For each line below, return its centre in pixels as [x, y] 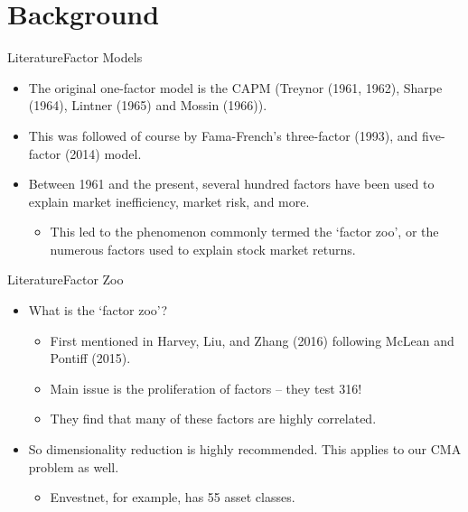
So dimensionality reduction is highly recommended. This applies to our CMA [245, 449]
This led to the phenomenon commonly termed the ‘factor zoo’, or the [244, 232]
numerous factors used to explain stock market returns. [203, 249]
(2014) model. [103, 153]
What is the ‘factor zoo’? [98, 310]
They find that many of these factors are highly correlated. [213, 419]
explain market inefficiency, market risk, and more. [169, 201]
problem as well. [74, 466]
